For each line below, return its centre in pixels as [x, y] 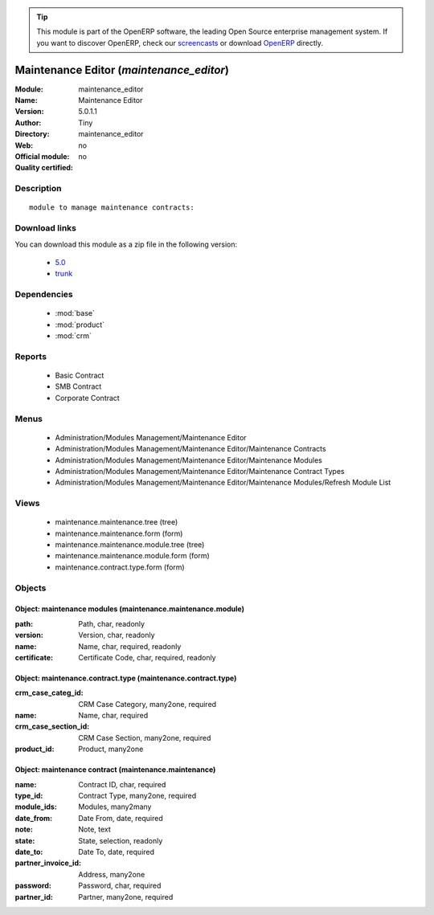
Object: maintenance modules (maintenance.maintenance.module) [130, 609]
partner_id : [34, 897]
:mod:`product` [80, 325]
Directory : [32, 134]
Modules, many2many [115, 807]
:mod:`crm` [74, 336]
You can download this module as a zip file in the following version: [126, 244]
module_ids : [36, 807]
